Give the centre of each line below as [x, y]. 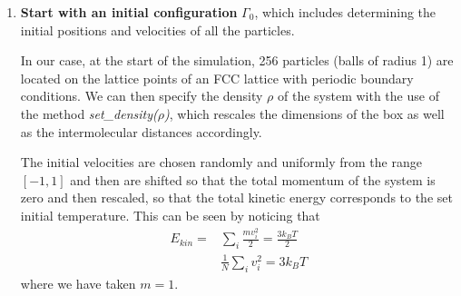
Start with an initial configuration [129, 12]
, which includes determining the [345, 12]
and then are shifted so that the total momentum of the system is [253, 179]
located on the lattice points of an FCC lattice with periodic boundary [217, 78]
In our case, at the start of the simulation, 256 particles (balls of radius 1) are [237, 60]
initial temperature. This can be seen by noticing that [170, 215]
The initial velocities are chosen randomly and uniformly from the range [221, 162]
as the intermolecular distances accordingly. [141, 131]
